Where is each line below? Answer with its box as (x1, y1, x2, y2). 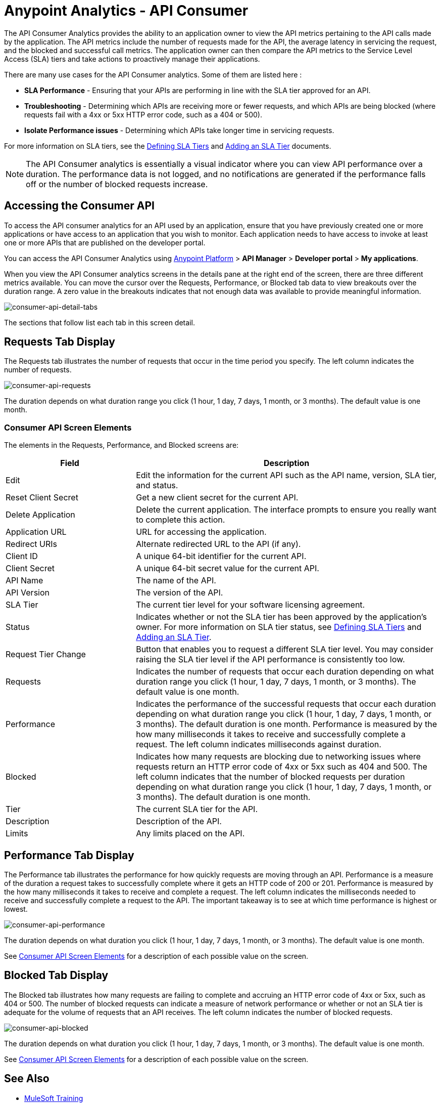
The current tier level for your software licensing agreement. (136, 600, 365, 610)
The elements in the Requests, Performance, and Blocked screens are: (4, 441, 239, 450)
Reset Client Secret (6, 492, 78, 503)
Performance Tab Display (4, 849, 134, 862)
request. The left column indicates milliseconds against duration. (136, 739, 381, 750)
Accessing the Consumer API (4, 199, 155, 213)
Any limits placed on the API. (136, 828, 245, 839)
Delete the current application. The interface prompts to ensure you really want (136, 504, 436, 515)
